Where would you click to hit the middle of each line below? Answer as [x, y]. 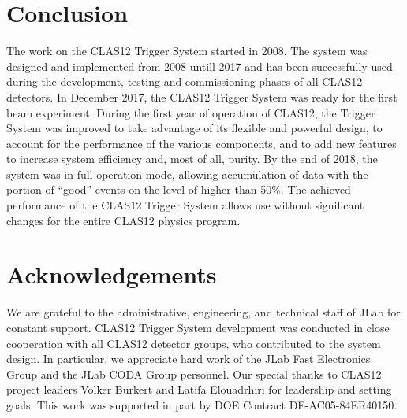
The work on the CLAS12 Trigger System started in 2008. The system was [187, 51]
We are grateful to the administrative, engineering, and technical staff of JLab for [203, 312]
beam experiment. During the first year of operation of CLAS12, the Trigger [191, 112]
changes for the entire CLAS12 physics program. [123, 220]
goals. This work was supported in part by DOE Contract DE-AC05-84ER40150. [202, 404]
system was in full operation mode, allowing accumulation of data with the [187, 174]
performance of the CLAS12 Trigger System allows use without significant [185, 205]
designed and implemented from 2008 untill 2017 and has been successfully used [200, 66]
